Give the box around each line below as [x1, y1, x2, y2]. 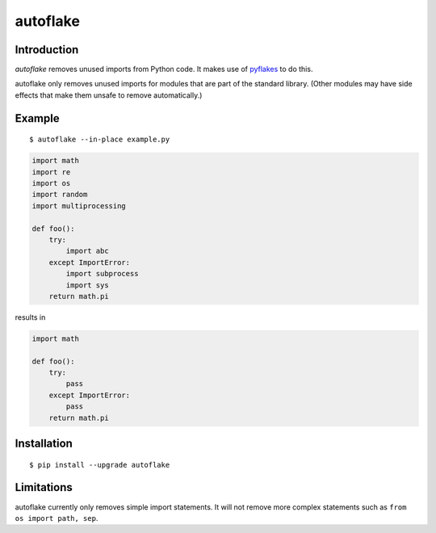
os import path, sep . [15, 513, 99, 523]
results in [15, 312, 46, 322]
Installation [15, 437, 73, 451]
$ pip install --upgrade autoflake [29, 460, 170, 469]
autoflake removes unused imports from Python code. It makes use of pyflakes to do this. [15, 65, 313, 74]
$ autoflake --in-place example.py [29, 135, 170, 145]
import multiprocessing [31, 201, 127, 210]
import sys [65, 280, 109, 290]
